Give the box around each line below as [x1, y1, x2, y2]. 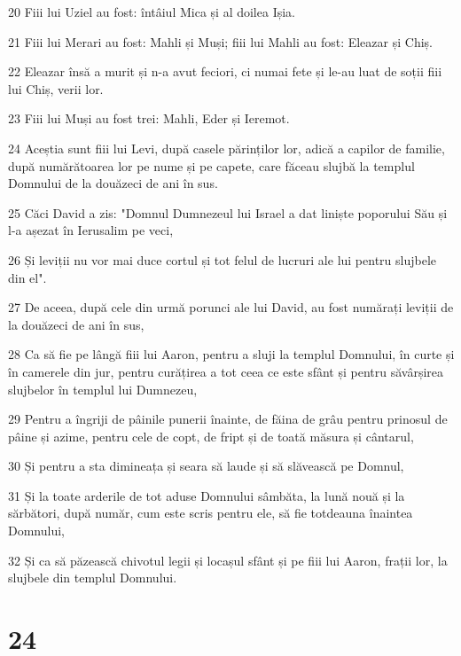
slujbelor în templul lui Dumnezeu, [8, 379, 198, 398]
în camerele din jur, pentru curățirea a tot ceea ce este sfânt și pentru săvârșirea [8, 362, 444, 380]
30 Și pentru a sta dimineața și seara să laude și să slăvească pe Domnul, [8, 457, 404, 475]
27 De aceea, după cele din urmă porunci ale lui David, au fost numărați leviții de [8, 298, 454, 316]
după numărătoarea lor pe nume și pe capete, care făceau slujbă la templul [8, 156, 415, 175]
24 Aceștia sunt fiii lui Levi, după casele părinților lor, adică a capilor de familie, [8, 138, 445, 157]
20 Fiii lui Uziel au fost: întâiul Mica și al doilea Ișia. [8, 3, 295, 20]
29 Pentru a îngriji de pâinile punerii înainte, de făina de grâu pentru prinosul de [8, 410, 448, 428]
